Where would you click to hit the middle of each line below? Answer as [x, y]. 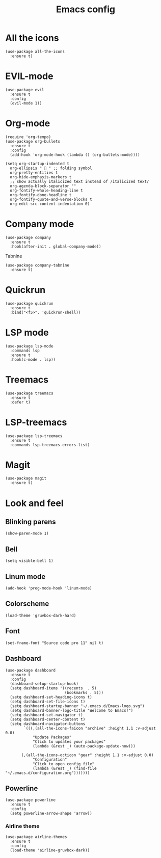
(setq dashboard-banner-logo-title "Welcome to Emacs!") [72, 710]
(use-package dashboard [31, 670]
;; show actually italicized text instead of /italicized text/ [79, 181]
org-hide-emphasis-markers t [41, 177]
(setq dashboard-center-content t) [48, 719]
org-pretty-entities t [34, 172]
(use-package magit [26, 478]
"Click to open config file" [63, 764]
